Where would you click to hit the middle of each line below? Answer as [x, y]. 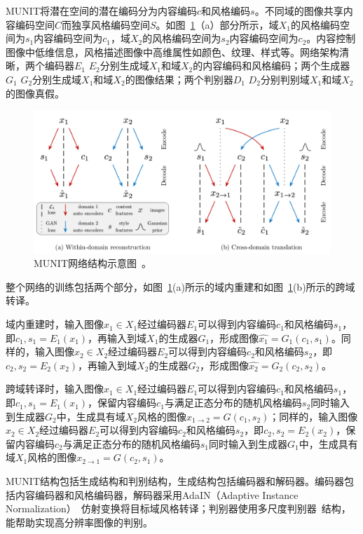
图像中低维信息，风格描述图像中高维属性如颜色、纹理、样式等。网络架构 [172, 52]
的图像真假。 [35, 93]
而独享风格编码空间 [106, 24]
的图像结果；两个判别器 [179, 79]
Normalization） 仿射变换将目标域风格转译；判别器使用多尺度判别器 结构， [178, 508]
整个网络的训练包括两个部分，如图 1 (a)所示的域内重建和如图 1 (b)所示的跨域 [180, 286]
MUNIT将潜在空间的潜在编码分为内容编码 [101, 11]
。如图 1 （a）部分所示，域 [217, 24]
